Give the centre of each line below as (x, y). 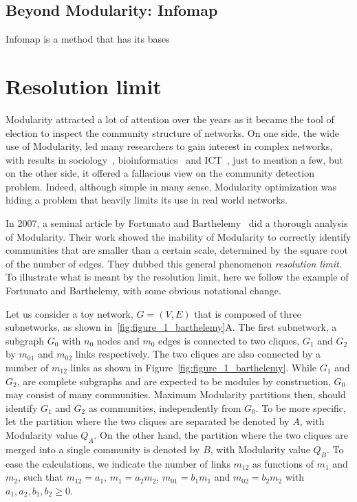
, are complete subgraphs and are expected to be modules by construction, (174, 381)
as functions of (283, 463)
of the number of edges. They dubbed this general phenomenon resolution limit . (174, 263)
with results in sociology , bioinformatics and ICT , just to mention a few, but (174, 159)
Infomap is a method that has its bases (88, 39)
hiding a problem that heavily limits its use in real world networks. (147, 200)
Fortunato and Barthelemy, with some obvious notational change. (143, 291)
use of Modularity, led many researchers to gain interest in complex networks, (169, 146)
